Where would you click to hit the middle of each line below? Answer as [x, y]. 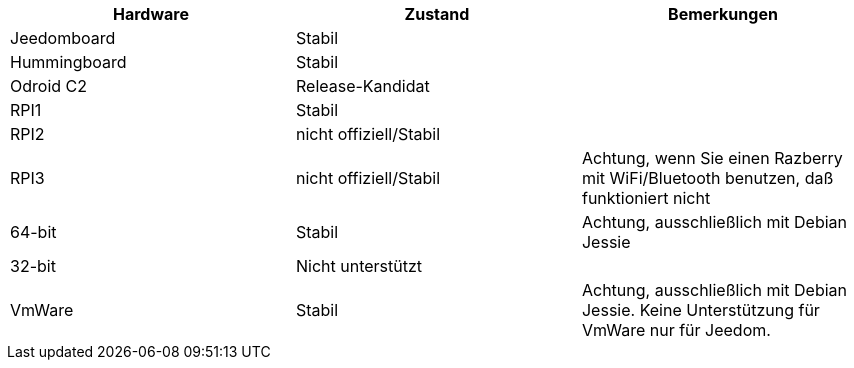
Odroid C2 [48, 86]
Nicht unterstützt [359, 266]
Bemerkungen [723, 14]
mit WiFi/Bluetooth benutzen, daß [707, 178]
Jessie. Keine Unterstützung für [700, 310]
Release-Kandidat [362, 86]
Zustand [437, 14]
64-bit [33, 232]
